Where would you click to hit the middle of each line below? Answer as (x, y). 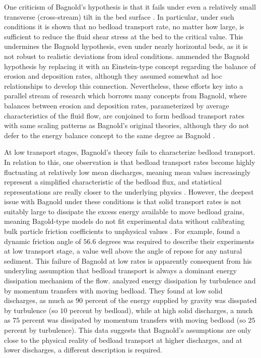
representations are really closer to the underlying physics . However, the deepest (129, 191)
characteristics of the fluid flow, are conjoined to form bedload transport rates (124, 115)
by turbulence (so (31, 310)
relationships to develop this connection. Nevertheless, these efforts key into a (124, 85)
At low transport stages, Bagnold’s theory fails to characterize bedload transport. (130, 152)
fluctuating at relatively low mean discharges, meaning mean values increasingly (127, 172)
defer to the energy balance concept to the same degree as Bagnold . (110, 135)
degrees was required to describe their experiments (176, 241)
